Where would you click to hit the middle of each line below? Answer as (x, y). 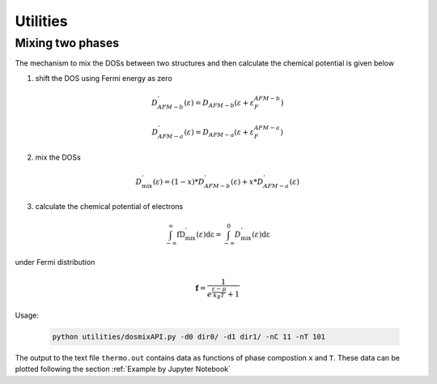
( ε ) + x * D (247, 181)
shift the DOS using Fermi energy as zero (104, 78)
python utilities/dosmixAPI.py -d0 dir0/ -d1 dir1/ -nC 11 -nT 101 (189, 337)
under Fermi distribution (55, 262)
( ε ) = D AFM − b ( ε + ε (219, 104)
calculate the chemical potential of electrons (109, 207)
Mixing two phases (67, 43)
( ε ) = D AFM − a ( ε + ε (219, 133)
